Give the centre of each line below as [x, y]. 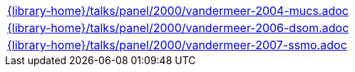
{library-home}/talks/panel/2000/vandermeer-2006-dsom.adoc [178, 28]
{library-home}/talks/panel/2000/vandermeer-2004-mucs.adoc [178, 11]
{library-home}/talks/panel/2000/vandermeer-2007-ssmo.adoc [177, 45]
